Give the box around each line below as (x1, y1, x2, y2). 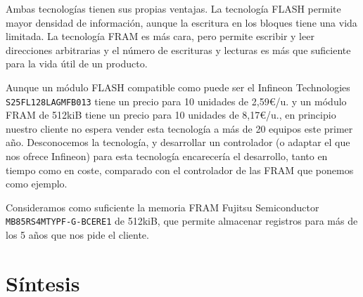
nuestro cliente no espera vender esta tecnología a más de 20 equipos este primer (6, 121, 353, 136)
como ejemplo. (6, 176, 68, 191)
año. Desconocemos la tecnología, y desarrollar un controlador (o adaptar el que (6, 135, 350, 150)
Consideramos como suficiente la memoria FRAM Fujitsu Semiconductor (6, 199, 319, 214)
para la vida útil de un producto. (6, 56, 148, 71)
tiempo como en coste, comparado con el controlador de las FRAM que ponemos (6, 162, 354, 177)
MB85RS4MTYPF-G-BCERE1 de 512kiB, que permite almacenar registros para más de (6, 213, 358, 228)
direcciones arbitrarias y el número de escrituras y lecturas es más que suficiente (6, 42, 351, 57)
